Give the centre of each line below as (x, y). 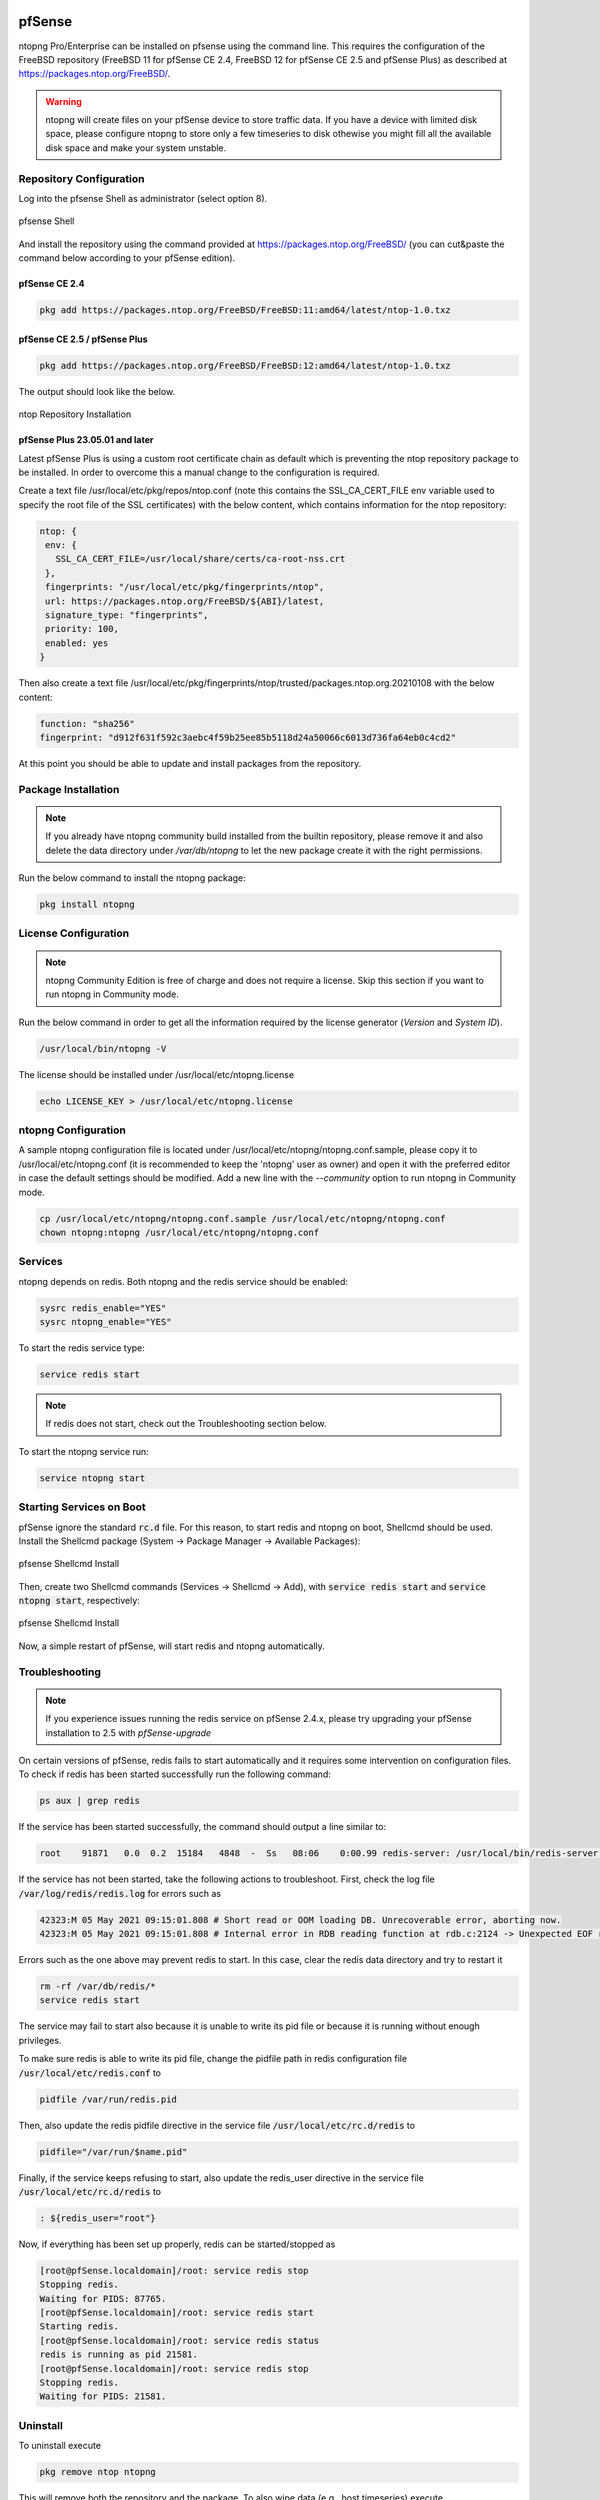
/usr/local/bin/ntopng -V (103, 1048)
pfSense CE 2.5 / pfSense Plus (83, 339)
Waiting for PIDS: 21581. (103, 2396)
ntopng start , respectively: (79, 1601)
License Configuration (74, 933)
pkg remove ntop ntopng (98, 2472)
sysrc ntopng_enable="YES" (105, 1322)
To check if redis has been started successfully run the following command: (175, 1774)
